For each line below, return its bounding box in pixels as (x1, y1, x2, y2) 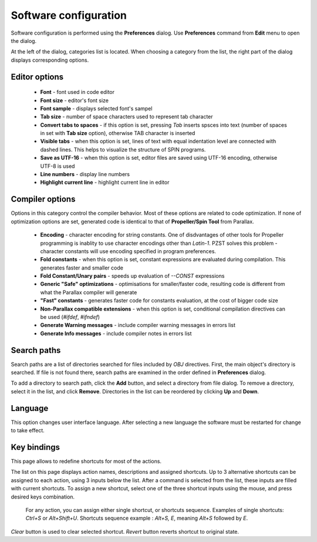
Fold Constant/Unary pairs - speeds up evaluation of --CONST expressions (40, 272, 225, 280)
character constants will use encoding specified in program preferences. (40, 247, 217, 255)
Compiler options (11, 194, 76, 204)
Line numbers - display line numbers (40, 171, 130, 178)
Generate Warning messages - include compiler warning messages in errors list (40, 322, 236, 329)
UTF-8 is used (40, 162, 75, 170)
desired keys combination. (11, 493, 75, 500)
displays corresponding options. (11, 56, 89, 63)
